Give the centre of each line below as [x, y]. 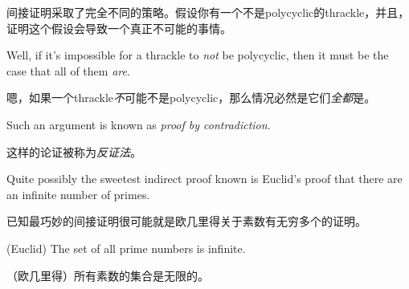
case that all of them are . [68, 70]
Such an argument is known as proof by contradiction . [139, 124]
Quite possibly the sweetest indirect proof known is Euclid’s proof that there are [204, 179]
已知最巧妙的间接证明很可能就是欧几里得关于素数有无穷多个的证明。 [186, 221]
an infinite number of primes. [78, 194]
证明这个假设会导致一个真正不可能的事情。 [119, 28]
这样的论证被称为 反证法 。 [74, 151]
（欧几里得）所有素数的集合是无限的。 [108, 275]
